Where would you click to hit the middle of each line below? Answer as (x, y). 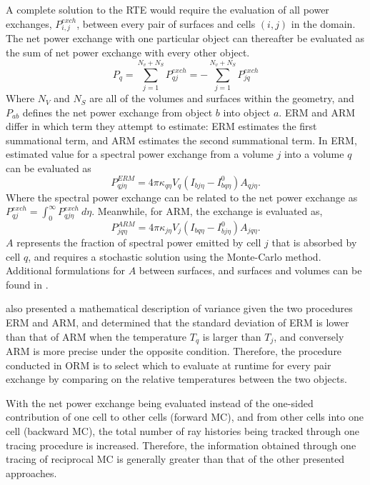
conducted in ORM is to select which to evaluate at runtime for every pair (169, 365)
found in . (27, 284)
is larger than (232, 336)
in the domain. (323, 23)
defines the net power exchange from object (117, 112)
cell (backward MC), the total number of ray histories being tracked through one (183, 430)
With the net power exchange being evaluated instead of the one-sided (160, 402)
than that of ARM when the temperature (96, 336)
